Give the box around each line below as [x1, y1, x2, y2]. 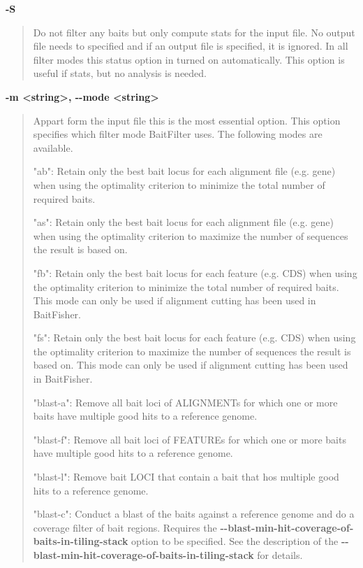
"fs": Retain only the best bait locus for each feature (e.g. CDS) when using [33, 330, 356, 345]
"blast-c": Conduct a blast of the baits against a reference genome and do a [33, 506, 355, 521]
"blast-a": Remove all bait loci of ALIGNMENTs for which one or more [33, 395, 338, 409]
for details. [257, 548, 303, 562]
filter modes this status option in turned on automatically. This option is [33, 52, 345, 66]
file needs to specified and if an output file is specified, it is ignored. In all [33, 38, 348, 53]
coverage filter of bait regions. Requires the [33, 520, 217, 534]
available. [33, 140, 73, 155]
